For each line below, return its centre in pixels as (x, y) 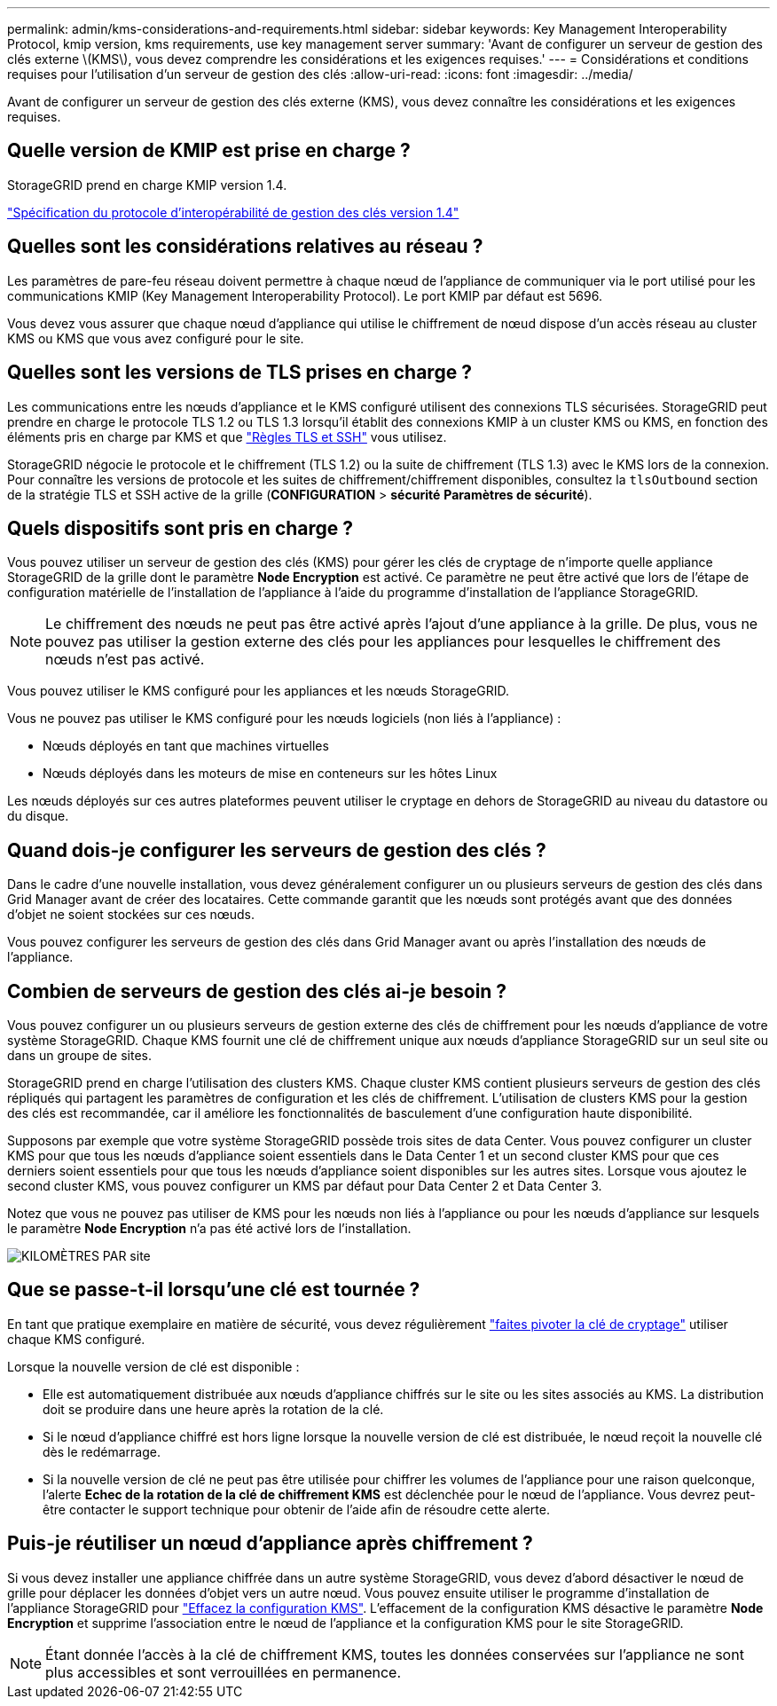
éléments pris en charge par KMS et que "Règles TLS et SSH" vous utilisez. (227, 436)
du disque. (38, 816)
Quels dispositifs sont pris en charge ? (181, 528)
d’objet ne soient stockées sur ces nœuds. (131, 915)
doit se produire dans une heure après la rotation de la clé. (213, 1409)
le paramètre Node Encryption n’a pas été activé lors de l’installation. (209, 1229)
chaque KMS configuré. (76, 1339)
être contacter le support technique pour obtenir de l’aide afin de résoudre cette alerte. (296, 1509)
